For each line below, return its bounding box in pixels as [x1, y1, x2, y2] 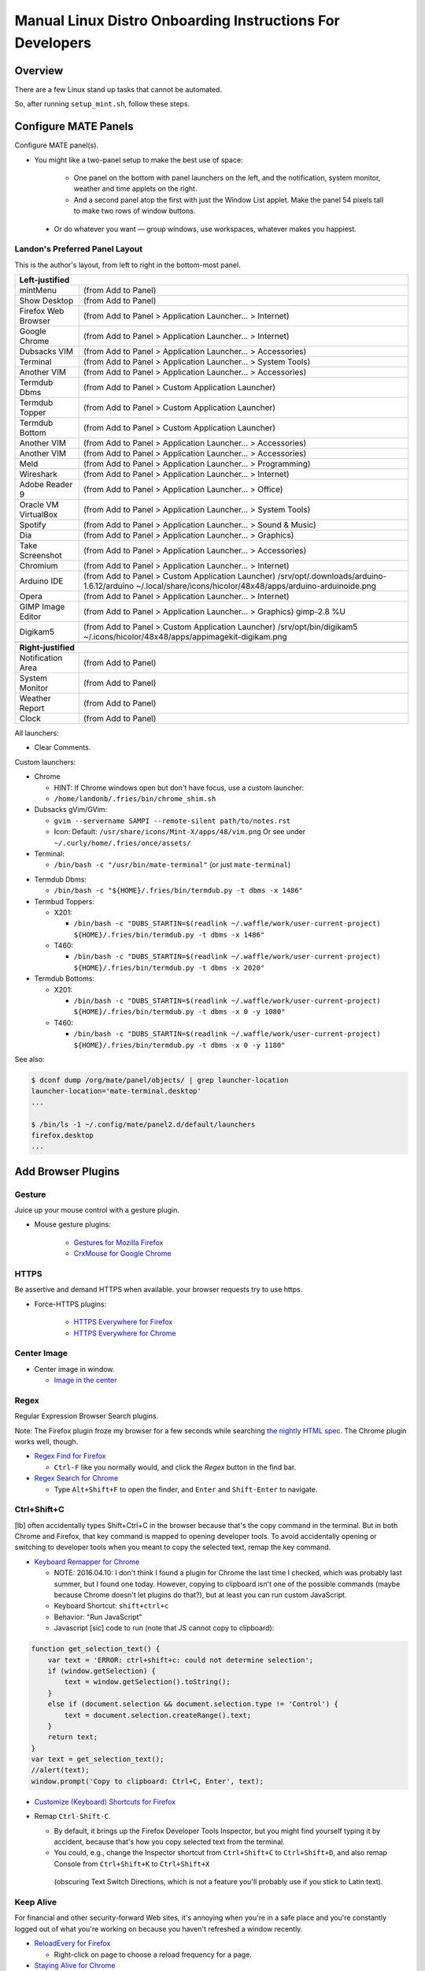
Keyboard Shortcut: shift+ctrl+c [54, 1601, 169, 1611]
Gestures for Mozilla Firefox [73, 1238, 164, 1247]
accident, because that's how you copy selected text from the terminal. [54, 1837, 285, 1846]
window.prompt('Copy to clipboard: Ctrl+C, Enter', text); [31, 1776, 264, 1786]
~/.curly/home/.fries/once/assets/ [54, 838, 192, 848]
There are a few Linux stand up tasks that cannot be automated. [14, 84, 222, 94]
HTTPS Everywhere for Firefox [73, 1317, 173, 1327]
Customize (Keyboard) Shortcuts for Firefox [34, 1797, 176, 1806]
